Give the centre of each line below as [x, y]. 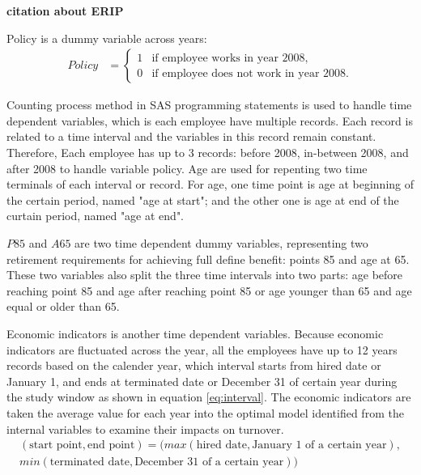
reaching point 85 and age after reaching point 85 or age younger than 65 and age [209, 290]
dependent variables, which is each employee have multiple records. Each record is [210, 120]
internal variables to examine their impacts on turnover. [145, 428]
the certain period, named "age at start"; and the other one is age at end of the [203, 199]
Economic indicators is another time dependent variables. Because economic [195, 333]
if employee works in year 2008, [230, 58]
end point [111, 445]
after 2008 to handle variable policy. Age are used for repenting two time [187, 168]
